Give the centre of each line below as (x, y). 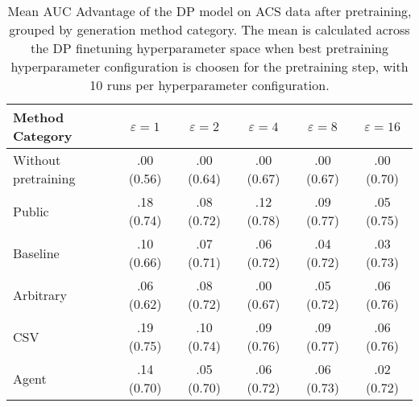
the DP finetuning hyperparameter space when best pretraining (209, 48)
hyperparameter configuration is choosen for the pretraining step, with (209, 66)
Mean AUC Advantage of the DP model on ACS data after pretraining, (209, 11)
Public (31, 211)
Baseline (36, 253)
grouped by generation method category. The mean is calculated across (209, 29)
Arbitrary (40, 294)
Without (37, 160)
